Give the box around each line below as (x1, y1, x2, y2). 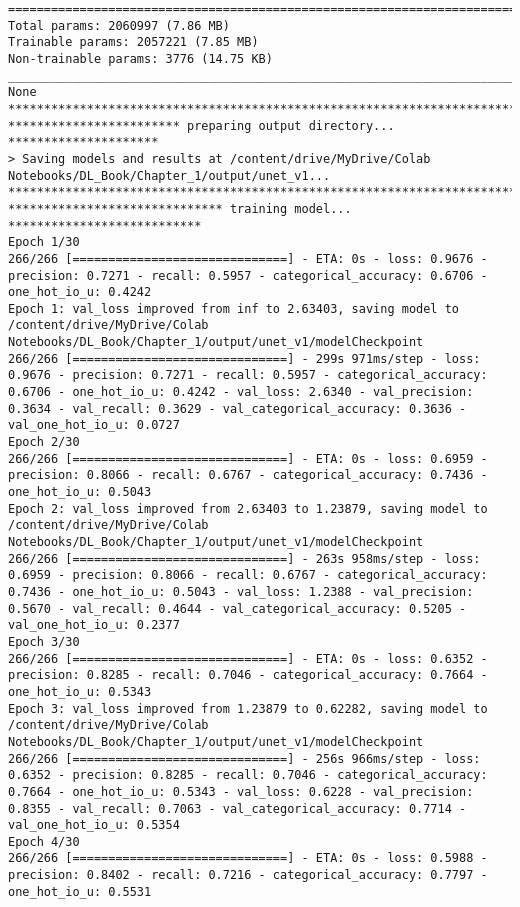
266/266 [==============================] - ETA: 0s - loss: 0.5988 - (8, 851, 488, 866)
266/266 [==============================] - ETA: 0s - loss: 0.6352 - (8, 651, 488, 666)
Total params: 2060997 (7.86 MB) (8, 18, 230, 33)
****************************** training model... (8, 201, 352, 216)
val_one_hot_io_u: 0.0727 (8, 418, 180, 433)
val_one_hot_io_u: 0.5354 (8, 818, 180, 833)
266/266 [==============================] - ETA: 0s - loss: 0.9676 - (8, 251, 488, 266)
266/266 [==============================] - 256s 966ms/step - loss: (8, 751, 481, 766)
